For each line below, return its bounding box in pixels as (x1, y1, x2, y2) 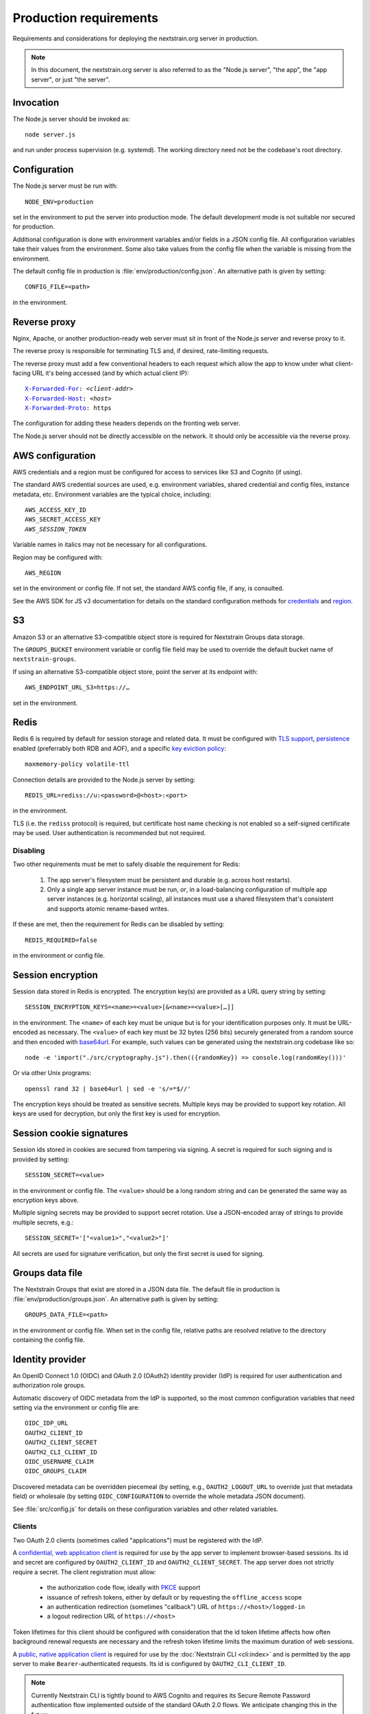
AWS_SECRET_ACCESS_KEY (25, 516, 101, 524)
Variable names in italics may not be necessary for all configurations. (12, 540, 208, 548)
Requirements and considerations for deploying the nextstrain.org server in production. (12, 34, 259, 43)
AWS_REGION (25, 569, 62, 577)
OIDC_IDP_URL (25, 1419, 69, 1427)
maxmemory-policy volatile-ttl (25, 760, 130, 768)
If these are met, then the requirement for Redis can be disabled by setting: (12, 920, 225, 928)
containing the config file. (12, 1336, 85, 1344)
